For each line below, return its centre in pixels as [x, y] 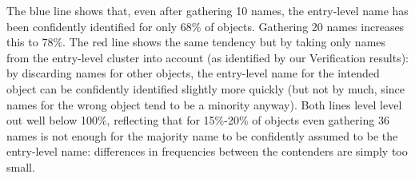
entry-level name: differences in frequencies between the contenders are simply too [207, 151]
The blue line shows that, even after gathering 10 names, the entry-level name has [207, 10]
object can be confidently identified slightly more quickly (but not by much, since [206, 88]
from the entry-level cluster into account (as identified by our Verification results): [207, 57]
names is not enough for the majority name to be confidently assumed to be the [202, 135]
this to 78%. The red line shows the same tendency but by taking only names [196, 42]
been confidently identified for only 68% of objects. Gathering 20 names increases [206, 26]
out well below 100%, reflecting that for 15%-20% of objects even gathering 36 [198, 120]
